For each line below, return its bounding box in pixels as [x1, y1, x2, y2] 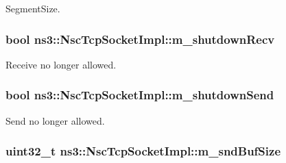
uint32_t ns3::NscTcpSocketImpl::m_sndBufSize [5, 142, 281, 160]
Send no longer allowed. [5, 113, 105, 127]
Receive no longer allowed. [5, 57, 117, 71]
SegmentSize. [5, 1, 60, 15]
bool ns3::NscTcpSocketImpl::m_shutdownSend [5, 86, 274, 103]
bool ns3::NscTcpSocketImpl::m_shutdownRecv [5, 30, 275, 47]
